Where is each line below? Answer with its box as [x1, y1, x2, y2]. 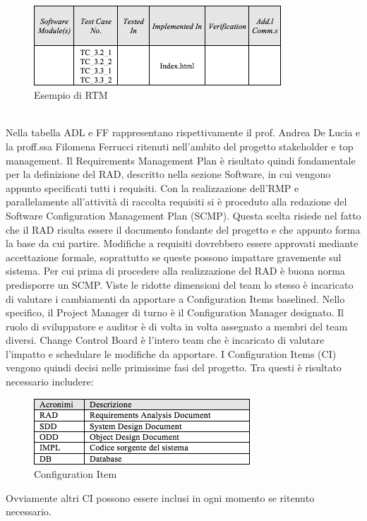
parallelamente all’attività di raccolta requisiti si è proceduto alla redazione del [6, 194, 347, 209]
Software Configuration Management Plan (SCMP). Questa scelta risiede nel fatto [6, 208, 361, 222]
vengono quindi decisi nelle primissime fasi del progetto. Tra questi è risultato [6, 360, 342, 375]
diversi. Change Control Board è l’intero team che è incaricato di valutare [6, 333, 325, 347]
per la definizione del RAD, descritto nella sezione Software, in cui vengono [6, 167, 331, 181]
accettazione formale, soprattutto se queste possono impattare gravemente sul [6, 249, 342, 264]
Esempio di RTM [34, 88, 108, 102]
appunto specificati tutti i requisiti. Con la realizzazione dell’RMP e [6, 180, 299, 195]
